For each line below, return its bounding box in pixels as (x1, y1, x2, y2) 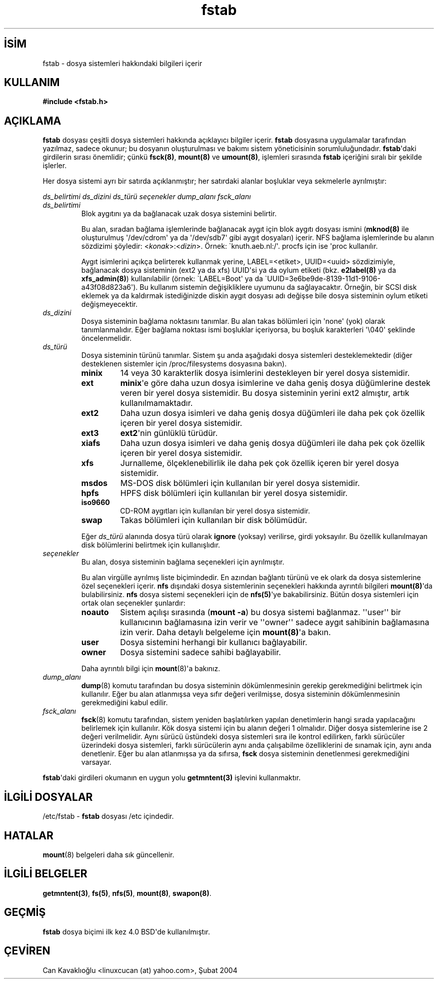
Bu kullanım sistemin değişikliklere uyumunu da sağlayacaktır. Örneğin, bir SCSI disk (139, 283, 417, 292)
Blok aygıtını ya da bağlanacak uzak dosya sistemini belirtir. (81, 209, 277, 218)
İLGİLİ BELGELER (4, 867, 87, 880)
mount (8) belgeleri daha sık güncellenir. (42, 850, 174, 859)
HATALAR (4, 829, 53, 842)
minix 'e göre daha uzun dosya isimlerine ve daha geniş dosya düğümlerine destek (120, 378, 430, 388)
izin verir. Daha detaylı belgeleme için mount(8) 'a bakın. (120, 627, 331, 638)
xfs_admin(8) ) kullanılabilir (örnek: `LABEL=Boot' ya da (81, 274, 263, 283)
